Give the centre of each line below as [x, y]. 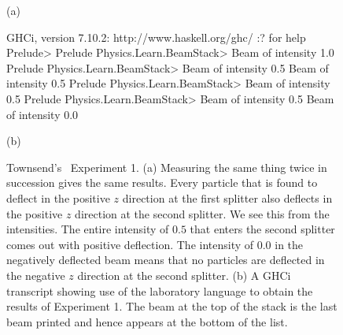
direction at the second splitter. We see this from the [202, 213]
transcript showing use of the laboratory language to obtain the [160, 290]
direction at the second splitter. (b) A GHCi [184, 275]
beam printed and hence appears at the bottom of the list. [147, 321]
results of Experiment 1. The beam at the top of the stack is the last [172, 306]
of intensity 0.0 [42, 114]
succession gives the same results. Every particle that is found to [162, 182]
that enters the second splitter [262, 229]
